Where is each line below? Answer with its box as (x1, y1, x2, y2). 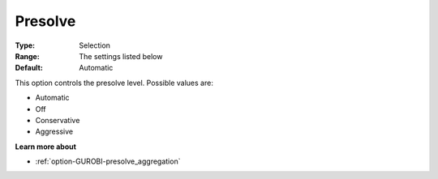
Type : (15, 40, 36, 50)
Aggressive (35, 126, 73, 137)
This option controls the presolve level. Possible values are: (15, 78, 214, 87)
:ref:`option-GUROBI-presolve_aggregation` (35, 156, 181, 166)
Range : (15, 51, 40, 61)
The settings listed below (79, 51, 163, 61)
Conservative (35, 115, 80, 125)
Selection (79, 40, 111, 50)
